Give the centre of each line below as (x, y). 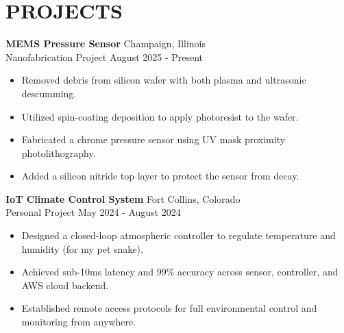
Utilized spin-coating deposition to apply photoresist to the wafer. (160, 116)
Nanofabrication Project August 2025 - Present (105, 57)
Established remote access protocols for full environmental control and (169, 308)
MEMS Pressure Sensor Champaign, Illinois (106, 44)
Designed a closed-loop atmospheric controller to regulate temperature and (179, 235)
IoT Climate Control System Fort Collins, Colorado (123, 198)
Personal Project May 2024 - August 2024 (93, 212)
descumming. (49, 93)
